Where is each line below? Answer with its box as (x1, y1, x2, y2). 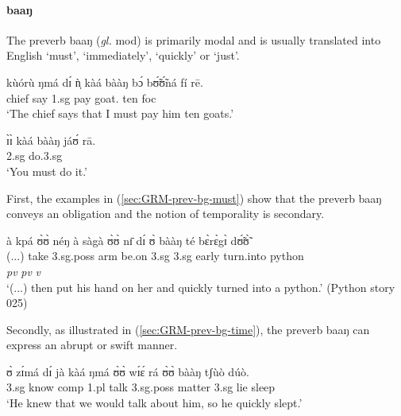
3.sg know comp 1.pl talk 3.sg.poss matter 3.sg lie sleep (6, 379, 276, 395)
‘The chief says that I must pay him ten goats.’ (6, 105, 234, 122)
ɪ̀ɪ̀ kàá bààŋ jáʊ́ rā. (6, 131, 96, 148)
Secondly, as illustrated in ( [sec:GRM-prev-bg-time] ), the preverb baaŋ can (6, 321, 370, 337)
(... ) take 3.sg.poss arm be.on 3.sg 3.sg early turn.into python (6, 247, 304, 264)
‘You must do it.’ (6, 162, 87, 179)
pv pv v (6, 262, 41, 279)
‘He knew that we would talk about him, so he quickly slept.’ (6, 395, 303, 411)
